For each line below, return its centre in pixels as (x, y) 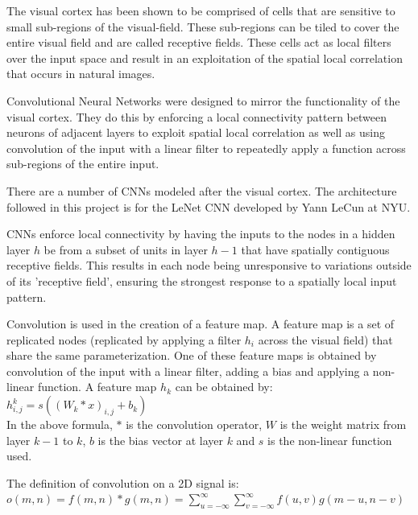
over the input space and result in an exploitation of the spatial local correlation (205, 58)
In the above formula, (60, 424)
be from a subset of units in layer (126, 249)
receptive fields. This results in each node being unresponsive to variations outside (209, 265)
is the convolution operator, (194, 424)
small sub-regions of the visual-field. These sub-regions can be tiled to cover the (203, 26)
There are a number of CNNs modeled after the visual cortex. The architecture (202, 190)
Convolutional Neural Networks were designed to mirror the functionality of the (203, 100)
